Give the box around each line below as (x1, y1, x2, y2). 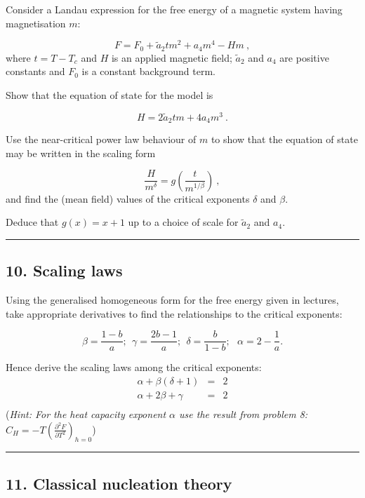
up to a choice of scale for (128, 215, 239, 229)
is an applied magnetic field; (111, 50, 232, 65)
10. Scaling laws (6, 260, 123, 281)
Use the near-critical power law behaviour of (6, 132, 197, 147)
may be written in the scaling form (6, 145, 156, 160)
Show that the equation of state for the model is (6, 87, 213, 102)
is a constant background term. (81, 64, 215, 79)
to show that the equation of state (211, 132, 358, 147)
